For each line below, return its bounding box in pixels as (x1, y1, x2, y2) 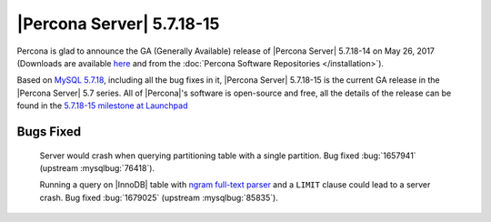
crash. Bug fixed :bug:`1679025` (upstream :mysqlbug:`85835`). (39, 192, 279, 203)
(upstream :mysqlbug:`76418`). (39, 162, 155, 173)
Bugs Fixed (16, 124, 82, 139)
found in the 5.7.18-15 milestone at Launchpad (16, 100, 188, 111)
